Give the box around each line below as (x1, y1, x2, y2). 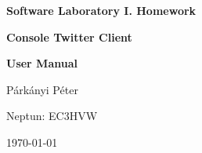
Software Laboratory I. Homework (6, 2, 197, 18)
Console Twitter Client (6, 28, 132, 45)
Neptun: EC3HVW (6, 107, 98, 124)
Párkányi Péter (6, 81, 78, 97)
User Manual (6, 55, 78, 71)
